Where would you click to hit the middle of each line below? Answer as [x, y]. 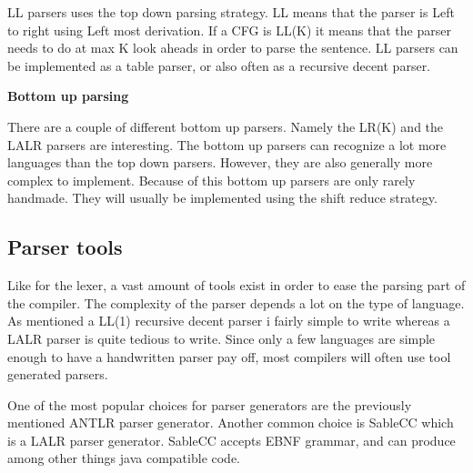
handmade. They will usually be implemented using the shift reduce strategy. [222, 198]
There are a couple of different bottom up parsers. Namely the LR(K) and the [226, 126]
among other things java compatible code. [124, 458]
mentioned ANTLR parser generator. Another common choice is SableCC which [231, 423]
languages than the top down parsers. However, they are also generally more [220, 162]
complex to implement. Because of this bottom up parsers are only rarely [211, 180]
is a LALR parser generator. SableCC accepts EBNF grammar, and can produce [231, 440]
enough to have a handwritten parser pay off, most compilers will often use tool [229, 356]
